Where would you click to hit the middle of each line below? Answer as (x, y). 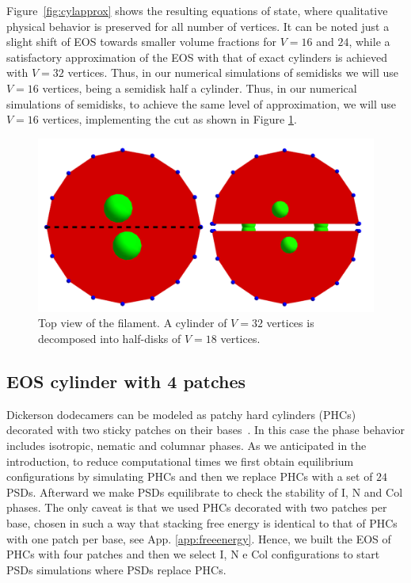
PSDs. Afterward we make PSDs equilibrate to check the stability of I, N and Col (205, 492)
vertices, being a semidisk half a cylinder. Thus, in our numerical (200, 88)
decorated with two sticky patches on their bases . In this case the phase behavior (206, 430)
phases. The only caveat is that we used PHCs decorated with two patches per (197, 507)
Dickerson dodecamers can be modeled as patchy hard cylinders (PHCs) (181, 414)
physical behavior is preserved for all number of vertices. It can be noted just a (198, 26)
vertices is (290, 323)
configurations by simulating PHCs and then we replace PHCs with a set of (190, 476)
